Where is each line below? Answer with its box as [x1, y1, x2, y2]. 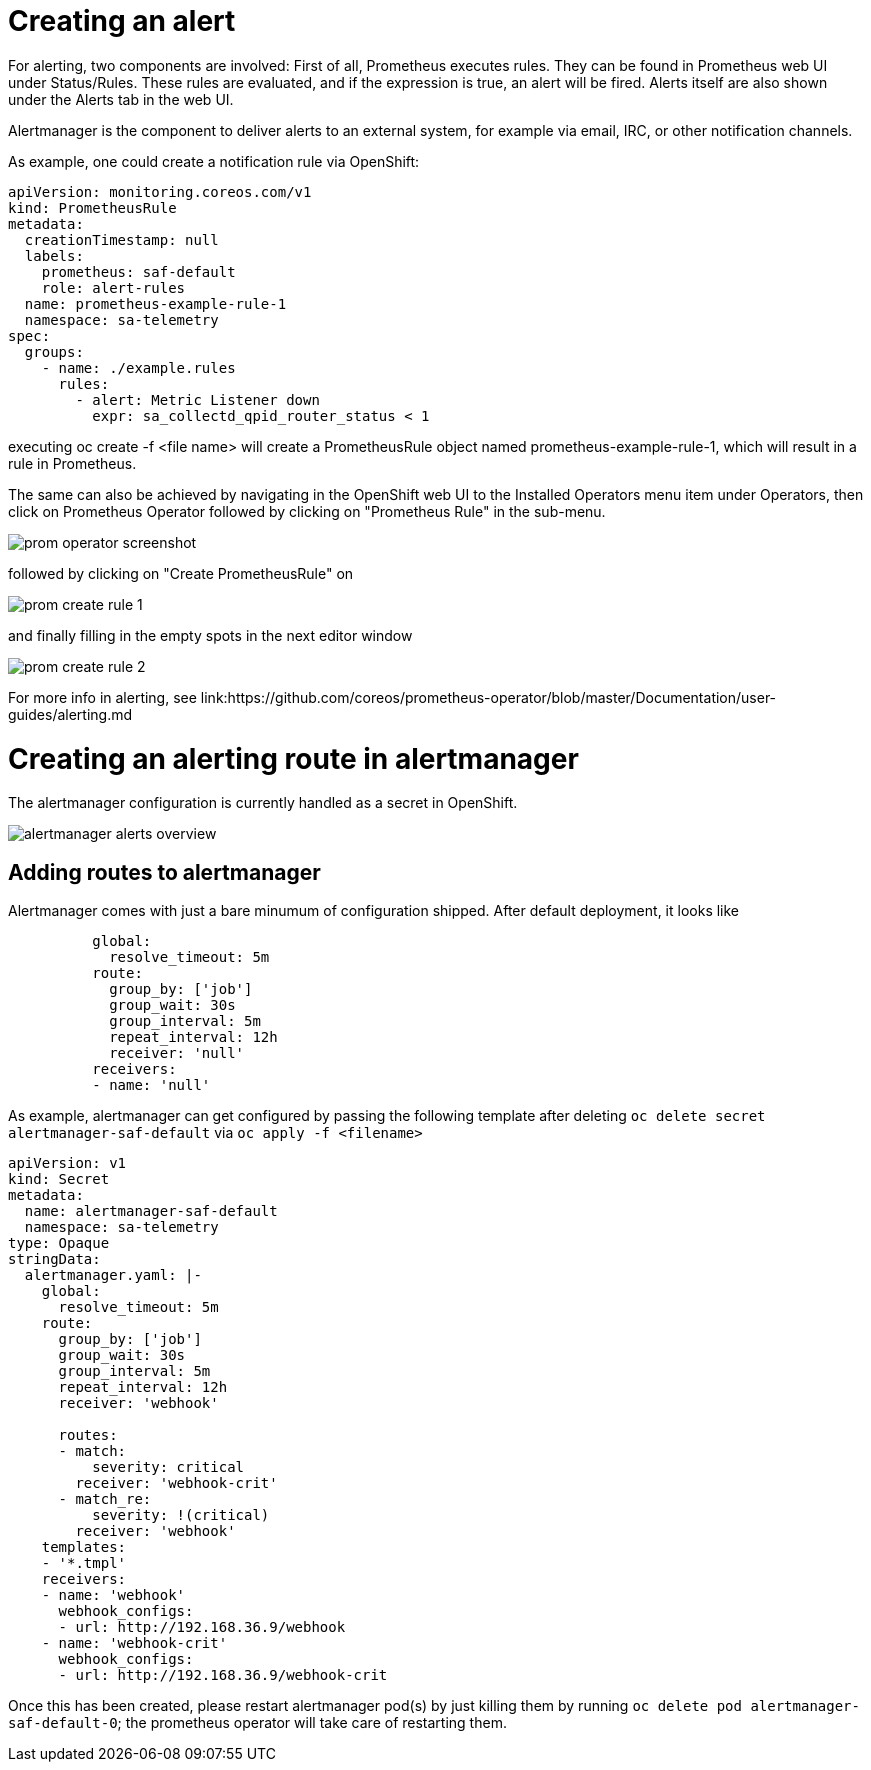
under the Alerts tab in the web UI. [8, 90, 234, 108]
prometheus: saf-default [41, 263, 236, 280]
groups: [24, 343, 84, 360]
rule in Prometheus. [8, 454, 137, 472]
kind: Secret [8, 1171, 110, 1188]
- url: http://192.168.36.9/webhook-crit [58, 1667, 388, 1684]
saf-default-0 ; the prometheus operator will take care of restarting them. [8, 1714, 507, 1732]
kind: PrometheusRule [8, 199, 177, 216]
